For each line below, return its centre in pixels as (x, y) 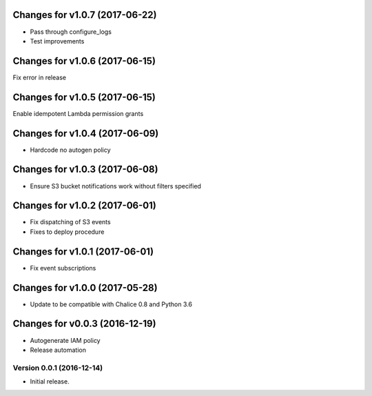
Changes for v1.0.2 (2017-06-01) (84, 206)
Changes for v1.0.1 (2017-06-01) (83, 251)
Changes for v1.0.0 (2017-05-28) (85, 287)
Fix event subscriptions (63, 268)
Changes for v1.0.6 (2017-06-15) (84, 61)
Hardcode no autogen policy (70, 150)
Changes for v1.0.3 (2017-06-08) (85, 169)
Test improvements (57, 41)
